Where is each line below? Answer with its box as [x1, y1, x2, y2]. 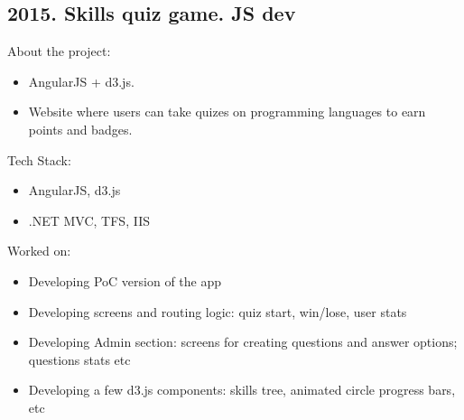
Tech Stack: [7, 150, 71, 169]
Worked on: [7, 241, 71, 260]
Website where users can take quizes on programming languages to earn [28, 102, 426, 121]
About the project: [7, 42, 111, 61]
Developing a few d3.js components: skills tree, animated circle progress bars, [28, 380, 456, 399]
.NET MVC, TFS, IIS [28, 210, 150, 229]
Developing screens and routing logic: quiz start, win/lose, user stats [28, 302, 407, 321]
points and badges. [28, 119, 133, 138]
